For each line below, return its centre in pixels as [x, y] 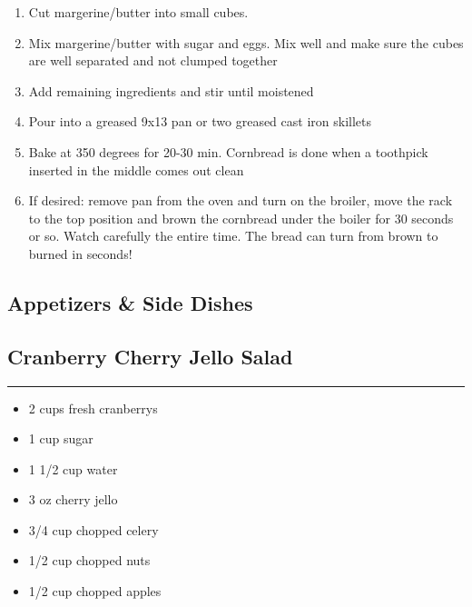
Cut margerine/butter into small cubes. [138, 12]
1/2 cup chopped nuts [89, 560]
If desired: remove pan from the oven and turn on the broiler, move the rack [241, 200]
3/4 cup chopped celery [93, 529]
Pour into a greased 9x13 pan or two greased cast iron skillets [200, 121]
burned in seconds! [80, 253]
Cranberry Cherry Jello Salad [150, 356]
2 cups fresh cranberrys [93, 408]
